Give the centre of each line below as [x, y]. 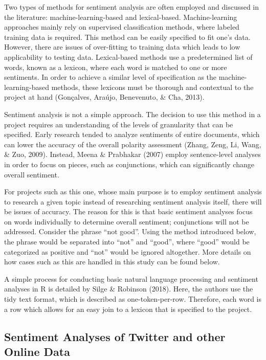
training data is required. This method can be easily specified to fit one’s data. [127, 37]
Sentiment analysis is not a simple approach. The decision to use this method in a [132, 114]
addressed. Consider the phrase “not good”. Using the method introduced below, [130, 231]
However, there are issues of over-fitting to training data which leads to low [122, 47]
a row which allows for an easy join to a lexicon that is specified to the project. [128, 309]
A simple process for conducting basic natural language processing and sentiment [131, 278]
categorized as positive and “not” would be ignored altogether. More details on [128, 251]
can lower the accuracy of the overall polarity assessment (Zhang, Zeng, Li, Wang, [133, 144]
